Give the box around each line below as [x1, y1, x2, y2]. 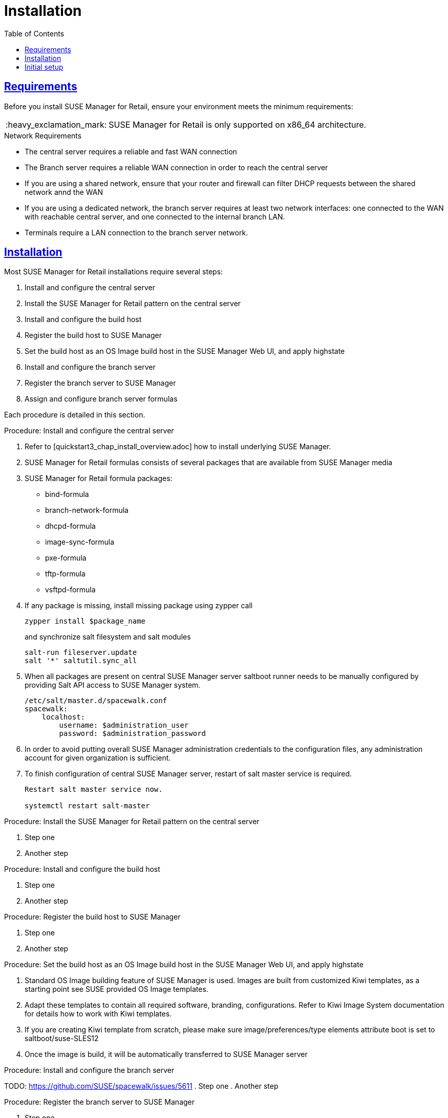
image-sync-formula [45, 537, 115, 547]
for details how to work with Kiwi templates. [25, 1009, 172, 1019]
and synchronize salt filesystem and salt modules [25, 632, 191, 642]
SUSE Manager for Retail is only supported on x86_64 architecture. [109, 119, 367, 130]
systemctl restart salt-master [25, 802, 150, 810]
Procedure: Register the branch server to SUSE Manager [4, 1097, 195, 1107]
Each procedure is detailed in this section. [4, 410, 145, 420]
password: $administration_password [59, 729, 206, 738]
